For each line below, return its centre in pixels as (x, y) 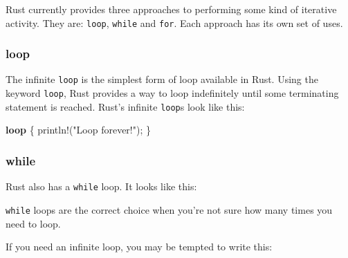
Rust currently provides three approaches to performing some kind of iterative (171, 9)
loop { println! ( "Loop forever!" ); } (79, 130)
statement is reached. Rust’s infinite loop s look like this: (125, 106)
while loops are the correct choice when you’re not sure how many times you (169, 209)
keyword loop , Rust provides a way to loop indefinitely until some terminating (172, 93)
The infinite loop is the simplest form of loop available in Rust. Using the (162, 79)
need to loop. (33, 223)
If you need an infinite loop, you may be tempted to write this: (139, 247)
